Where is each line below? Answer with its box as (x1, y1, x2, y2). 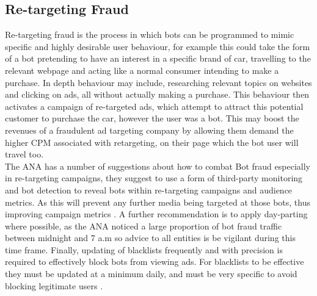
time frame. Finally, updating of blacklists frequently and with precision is (5, 243, 283, 256)
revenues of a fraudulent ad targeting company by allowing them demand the (5, 123, 294, 136)
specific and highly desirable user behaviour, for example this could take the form (5, 40, 310, 52)
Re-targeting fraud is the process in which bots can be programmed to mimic (5, 28, 294, 41)
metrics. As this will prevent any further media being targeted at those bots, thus (5, 195, 310, 208)
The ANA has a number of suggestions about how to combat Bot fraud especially (5, 159, 310, 172)
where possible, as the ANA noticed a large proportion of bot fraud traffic (5, 219, 282, 232)
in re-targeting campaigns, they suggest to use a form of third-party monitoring (5, 171, 303, 184)
